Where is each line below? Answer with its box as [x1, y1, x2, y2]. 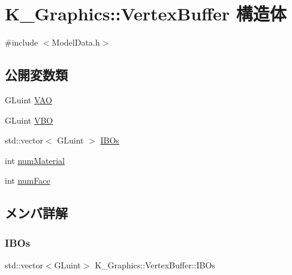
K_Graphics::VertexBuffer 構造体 [5, 1, 287, 26]
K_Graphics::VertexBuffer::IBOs [95, 258, 215, 271]
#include [5, 36, 38, 49]
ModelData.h [52, 36, 100, 49]
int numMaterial [5, 154, 65, 166]
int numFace [5, 174, 50, 187]
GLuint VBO [5, 113, 53, 126]
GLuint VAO [5, 93, 52, 106]
